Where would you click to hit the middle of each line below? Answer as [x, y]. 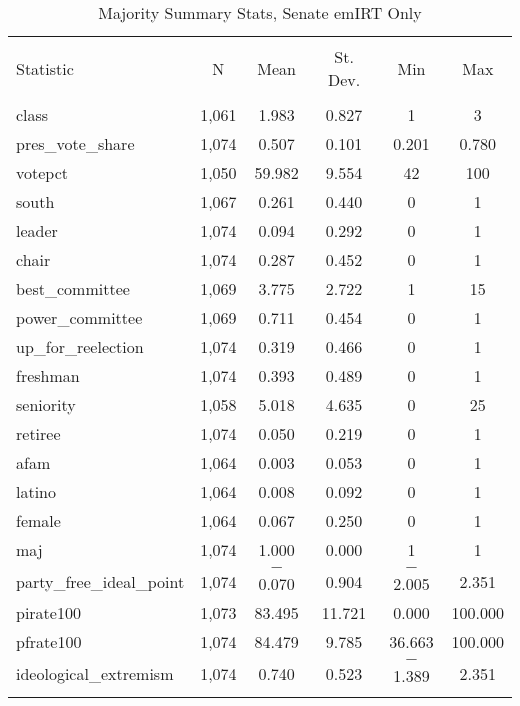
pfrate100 [49, 641]
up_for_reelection [80, 346]
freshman [48, 375]
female [38, 520]
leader [37, 230]
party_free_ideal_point [100, 581]
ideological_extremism [95, 673]
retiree [38, 433]
